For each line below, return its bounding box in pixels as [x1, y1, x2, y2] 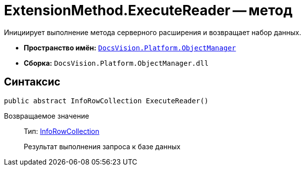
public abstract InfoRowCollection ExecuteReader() [4, 96, 209, 105]
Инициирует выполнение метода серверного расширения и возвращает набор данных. [4, 28, 302, 37]
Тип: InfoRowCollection [24, 127, 100, 135]
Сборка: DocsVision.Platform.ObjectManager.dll [24, 58, 209, 67]
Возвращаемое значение [4, 111, 89, 120]
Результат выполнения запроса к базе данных [24, 142, 181, 151]
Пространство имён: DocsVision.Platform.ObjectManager [24, 43, 236, 52]
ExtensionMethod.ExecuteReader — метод [4, 2, 293, 19]
